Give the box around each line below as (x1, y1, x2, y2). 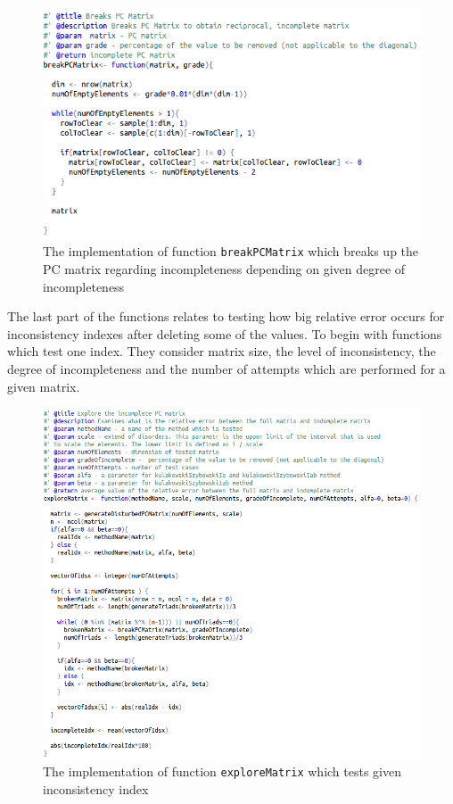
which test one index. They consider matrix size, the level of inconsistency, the (7, 342, 436, 361)
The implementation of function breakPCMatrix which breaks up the (43, 242, 419, 261)
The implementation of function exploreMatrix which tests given (43, 762, 402, 781)
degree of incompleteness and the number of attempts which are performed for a (7, 359, 446, 377)
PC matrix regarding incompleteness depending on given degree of (43, 259, 406, 278)
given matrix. (7, 377, 80, 395)
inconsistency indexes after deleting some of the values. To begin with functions (7, 324, 442, 343)
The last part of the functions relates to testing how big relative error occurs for (7, 307, 445, 326)
